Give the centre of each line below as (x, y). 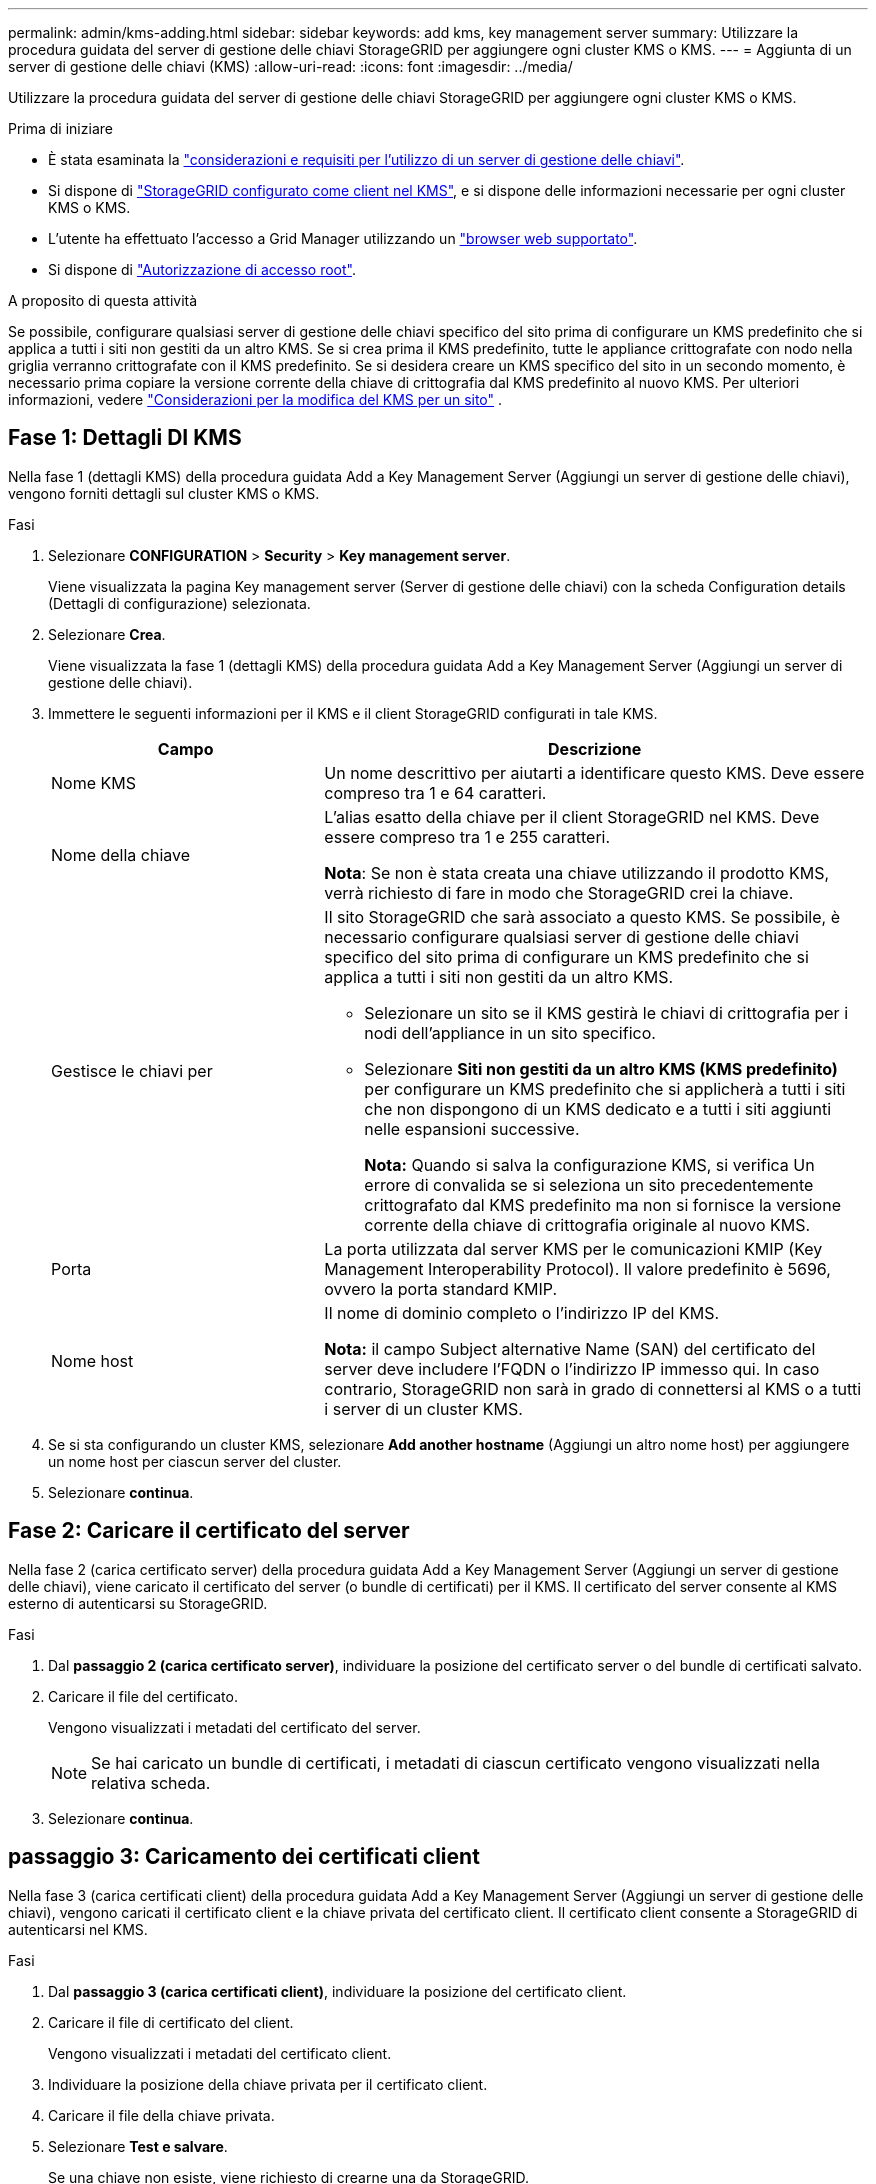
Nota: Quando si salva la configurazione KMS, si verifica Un (589, 1164)
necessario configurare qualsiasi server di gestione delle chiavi (561, 936)
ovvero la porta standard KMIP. (441, 1288)
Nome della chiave (121, 854)
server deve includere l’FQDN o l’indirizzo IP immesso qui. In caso (572, 1368)
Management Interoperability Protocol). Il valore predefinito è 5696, (577, 1268)
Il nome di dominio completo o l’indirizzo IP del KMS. (522, 1312)
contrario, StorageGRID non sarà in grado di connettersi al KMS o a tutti (593, 1388)
